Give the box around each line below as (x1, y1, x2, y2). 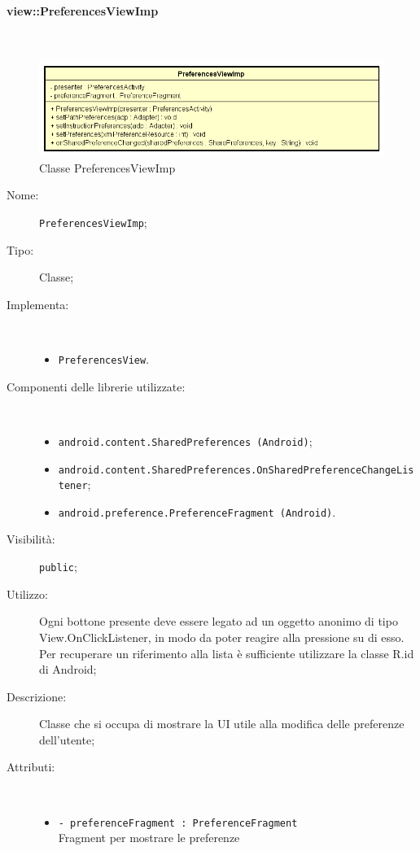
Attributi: (7, 758, 55, 775)
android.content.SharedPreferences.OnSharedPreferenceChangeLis (58, 464, 414, 476)
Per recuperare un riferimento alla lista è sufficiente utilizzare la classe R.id (39, 644, 414, 661)
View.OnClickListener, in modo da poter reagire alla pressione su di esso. (39, 628, 405, 645)
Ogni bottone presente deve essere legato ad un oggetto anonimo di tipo (39, 613, 398, 630)
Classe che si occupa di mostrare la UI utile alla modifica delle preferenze (39, 715, 405, 732)
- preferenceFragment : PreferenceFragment (58, 817, 298, 829)
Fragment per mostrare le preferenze (58, 829, 240, 846)
